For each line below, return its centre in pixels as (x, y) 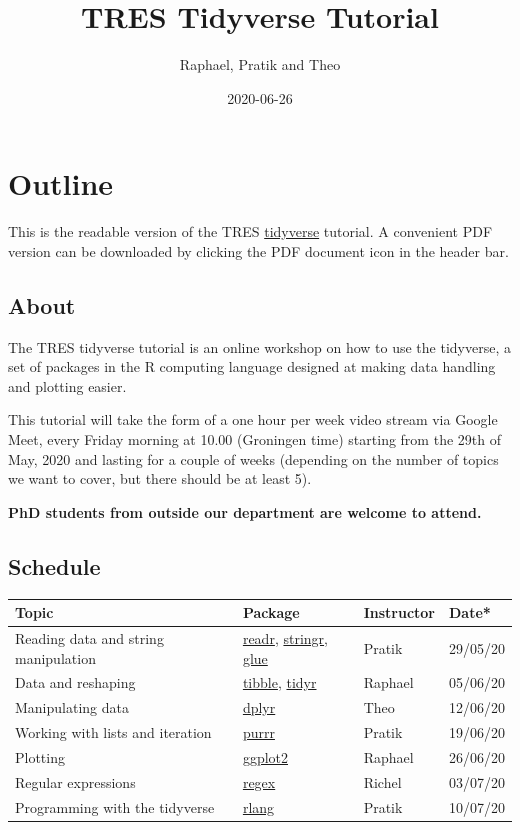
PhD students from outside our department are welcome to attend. (245, 511)
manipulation (55, 657)
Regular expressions (75, 781)
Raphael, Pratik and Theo (260, 64)
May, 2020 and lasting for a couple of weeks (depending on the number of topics (253, 458)
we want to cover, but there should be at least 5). (160, 478)
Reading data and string (89, 637)
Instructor (399, 612)
